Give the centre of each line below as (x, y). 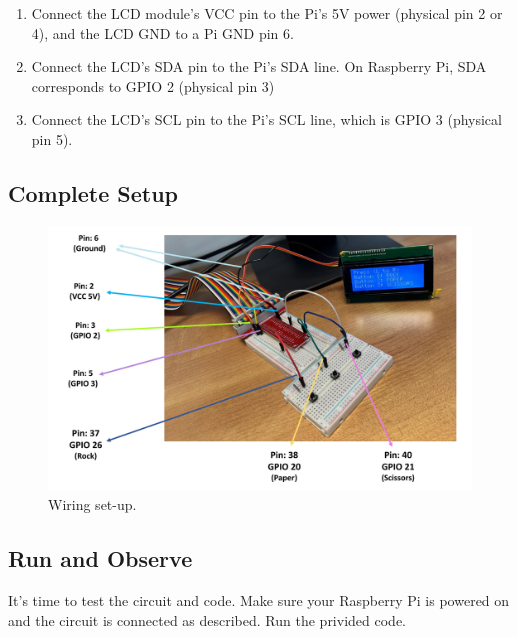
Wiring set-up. (92, 504)
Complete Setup (93, 192)
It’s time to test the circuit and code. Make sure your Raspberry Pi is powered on (259, 600)
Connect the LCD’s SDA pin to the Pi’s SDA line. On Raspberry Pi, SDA (259, 66)
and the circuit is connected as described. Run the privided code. (207, 619)
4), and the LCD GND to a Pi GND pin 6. (162, 32)
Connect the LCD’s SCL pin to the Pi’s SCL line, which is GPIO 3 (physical (266, 119)
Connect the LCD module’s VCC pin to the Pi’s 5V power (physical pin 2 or (267, 13)
